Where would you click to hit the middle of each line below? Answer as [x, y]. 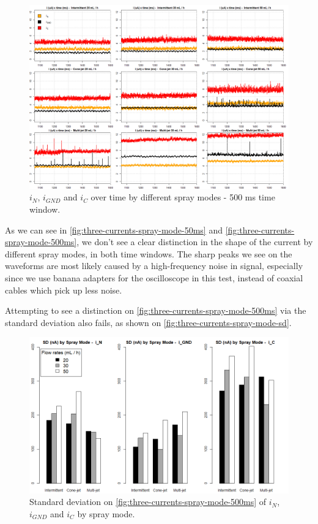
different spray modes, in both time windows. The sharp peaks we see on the [149, 253]
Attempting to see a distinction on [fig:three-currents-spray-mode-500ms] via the [156, 310]
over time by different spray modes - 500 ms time [183, 197]
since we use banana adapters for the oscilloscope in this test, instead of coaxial [154, 277]
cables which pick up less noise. [64, 290]
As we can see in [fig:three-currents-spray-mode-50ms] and [114, 230]
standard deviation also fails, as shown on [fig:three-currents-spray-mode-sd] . [148, 322]
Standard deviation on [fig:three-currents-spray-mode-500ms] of [148, 502]
